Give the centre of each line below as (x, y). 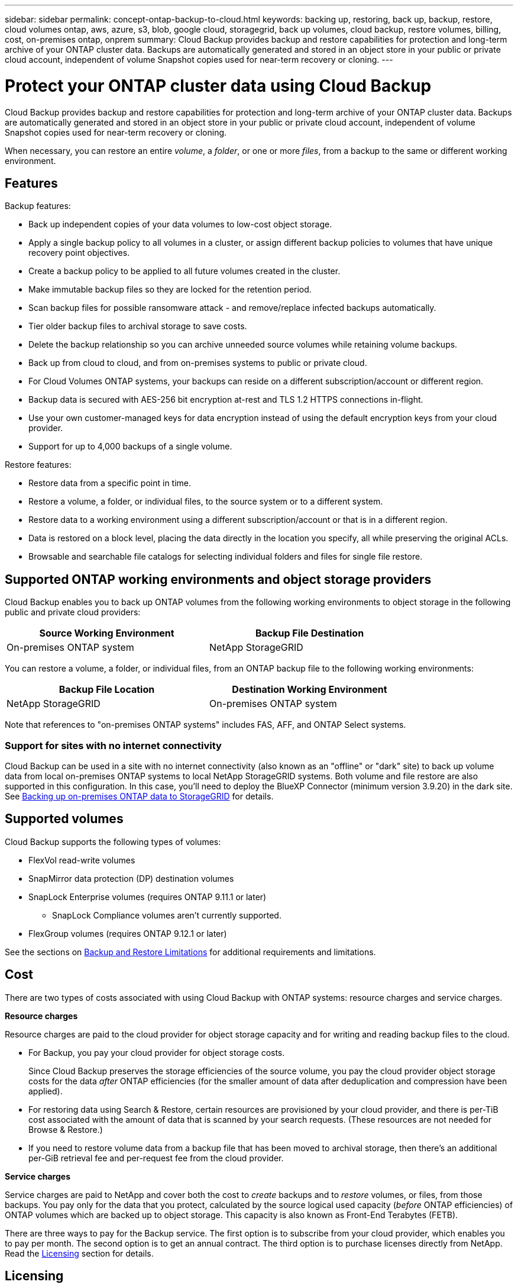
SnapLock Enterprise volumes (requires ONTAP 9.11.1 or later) (148, 897)
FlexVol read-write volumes (82, 860)
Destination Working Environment (310, 690)
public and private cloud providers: (73, 612)
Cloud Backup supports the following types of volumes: (113, 841)
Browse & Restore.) (66, 1129)
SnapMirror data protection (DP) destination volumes (131, 878)
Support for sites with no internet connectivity (113, 745)
